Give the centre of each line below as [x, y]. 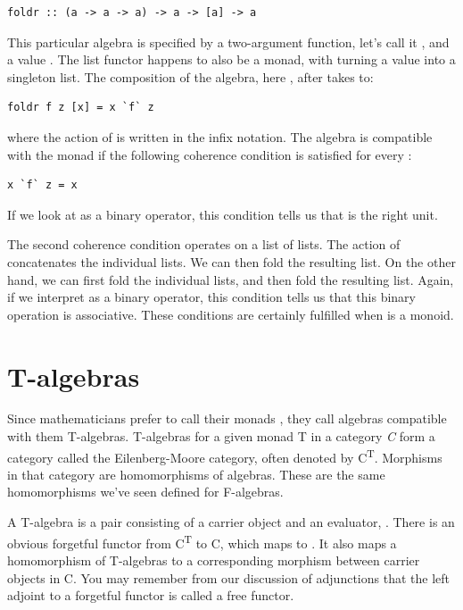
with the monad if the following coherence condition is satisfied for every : [210, 154]
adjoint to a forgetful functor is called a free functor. [151, 595]
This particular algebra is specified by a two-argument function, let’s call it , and [228, 42]
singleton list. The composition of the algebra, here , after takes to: [190, 76]
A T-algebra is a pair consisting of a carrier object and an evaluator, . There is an [231, 522]
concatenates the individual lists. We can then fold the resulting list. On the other [231, 261]
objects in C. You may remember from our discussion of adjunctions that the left [228, 577]
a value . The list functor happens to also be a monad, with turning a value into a [231, 59]
